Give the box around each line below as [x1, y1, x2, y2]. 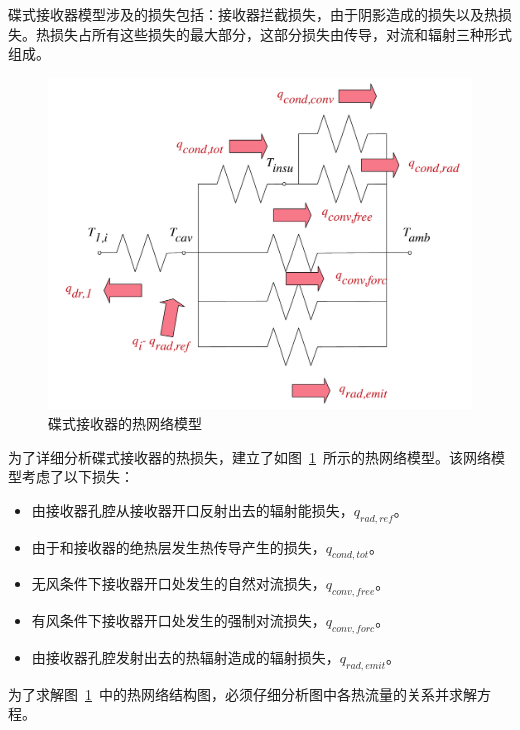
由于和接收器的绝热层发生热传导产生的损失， [31, 536, 326, 557]
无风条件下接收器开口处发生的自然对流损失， [31, 573, 326, 594]
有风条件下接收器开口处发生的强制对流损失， [31, 610, 326, 631]
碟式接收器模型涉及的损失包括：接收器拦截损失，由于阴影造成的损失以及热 [8, 4, 498, 24]
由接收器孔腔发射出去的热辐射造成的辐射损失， [31, 647, 340, 667]
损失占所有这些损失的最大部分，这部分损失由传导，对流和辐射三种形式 [49, 23, 512, 44]
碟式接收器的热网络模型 [48, 413, 202, 434]
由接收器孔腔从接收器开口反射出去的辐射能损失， [31, 499, 354, 520]
